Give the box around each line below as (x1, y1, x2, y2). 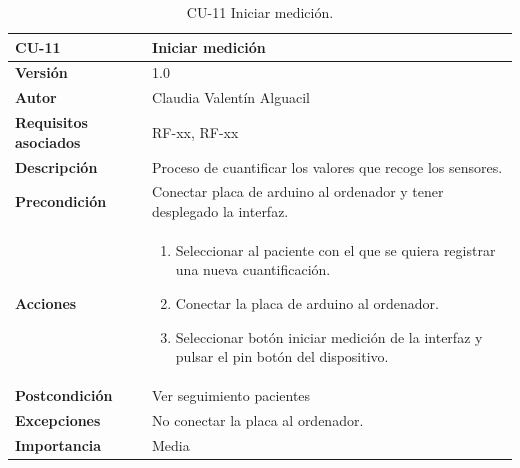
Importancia (15, 434, 102, 455)
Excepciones (15, 409, 101, 430)
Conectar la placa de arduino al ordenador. (175, 293, 439, 314)
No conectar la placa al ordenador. (152, 409, 364, 430)
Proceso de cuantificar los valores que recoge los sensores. (152, 156, 503, 177)
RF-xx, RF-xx (152, 121, 239, 142)
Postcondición (15, 385, 113, 406)
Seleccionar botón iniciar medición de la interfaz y (175, 326, 483, 347)
